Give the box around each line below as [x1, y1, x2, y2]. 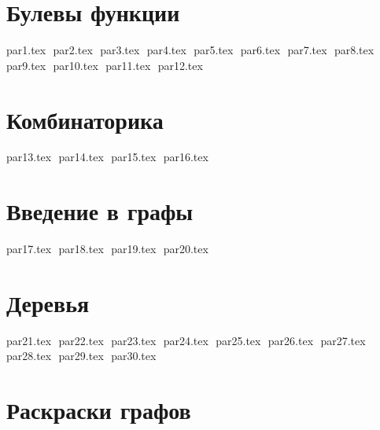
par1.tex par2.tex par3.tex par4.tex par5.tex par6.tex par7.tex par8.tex [6, 42, 374, 58]
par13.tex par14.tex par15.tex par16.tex [6, 149, 208, 165]
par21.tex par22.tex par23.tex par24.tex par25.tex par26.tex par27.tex [6, 332, 366, 348]
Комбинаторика [6, 103, 164, 135]
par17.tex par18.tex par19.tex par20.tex [6, 241, 208, 257]
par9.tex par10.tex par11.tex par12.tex [6, 57, 203, 73]
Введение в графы [6, 195, 194, 227]
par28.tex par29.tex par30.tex [6, 347, 157, 364]
